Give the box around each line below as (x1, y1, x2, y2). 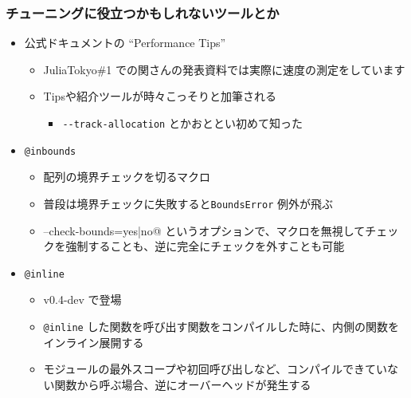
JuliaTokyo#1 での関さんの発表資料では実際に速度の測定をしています (43, 61, 405, 77)
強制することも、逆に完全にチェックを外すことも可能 (65, 238, 345, 254)
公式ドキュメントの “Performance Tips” (24, 34, 226, 51)
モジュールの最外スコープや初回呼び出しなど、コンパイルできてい (43, 361, 388, 377)
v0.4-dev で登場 (43, 291, 122, 308)
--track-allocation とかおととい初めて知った (62, 115, 303, 131)
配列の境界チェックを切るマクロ (43, 168, 211, 185)
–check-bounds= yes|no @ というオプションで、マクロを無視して (43, 222, 366, 238)
